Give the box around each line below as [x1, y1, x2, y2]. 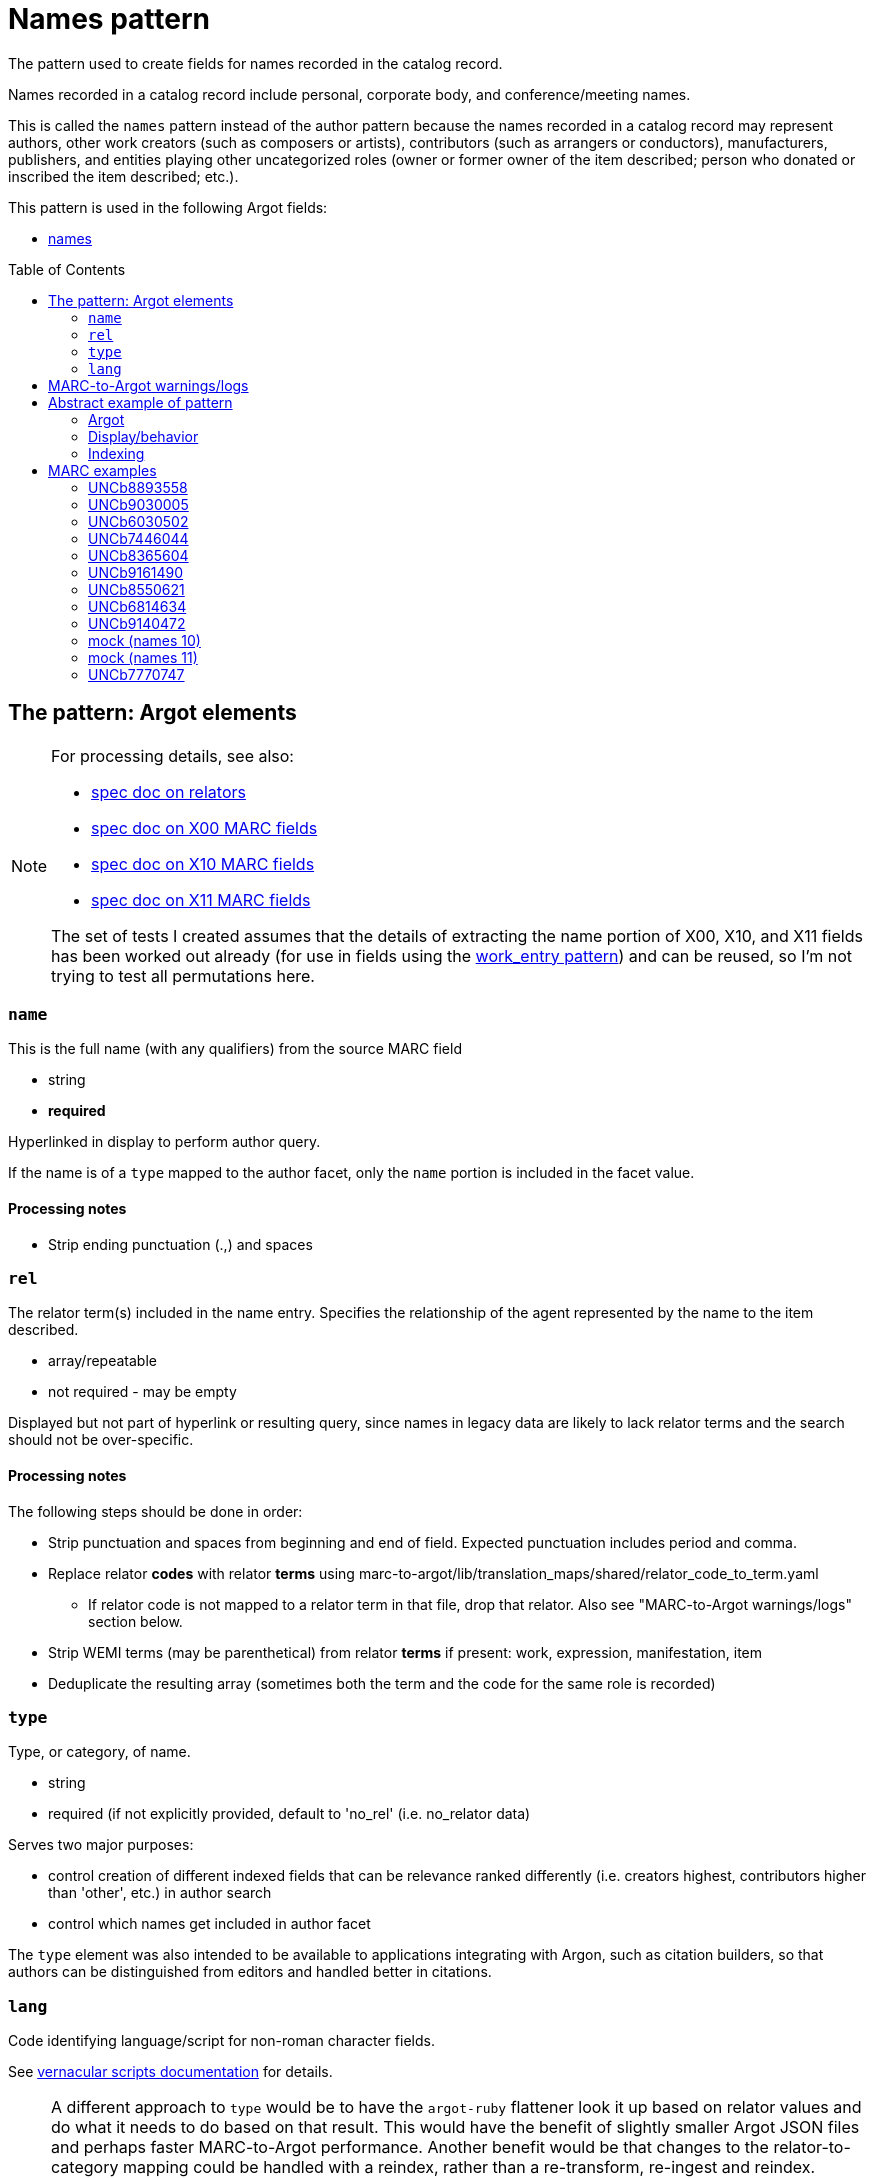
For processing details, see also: [51, 745, 294, 766]
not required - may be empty [48, 1383, 237, 1401]
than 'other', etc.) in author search [48, 1884, 272, 1902]
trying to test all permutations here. [51, 965, 315, 986]
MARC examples [48, 461, 157, 479]
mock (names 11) [88, 648, 198, 666]
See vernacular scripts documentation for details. [8, 2063, 333, 2081]
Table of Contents [8, 260, 126, 278]
